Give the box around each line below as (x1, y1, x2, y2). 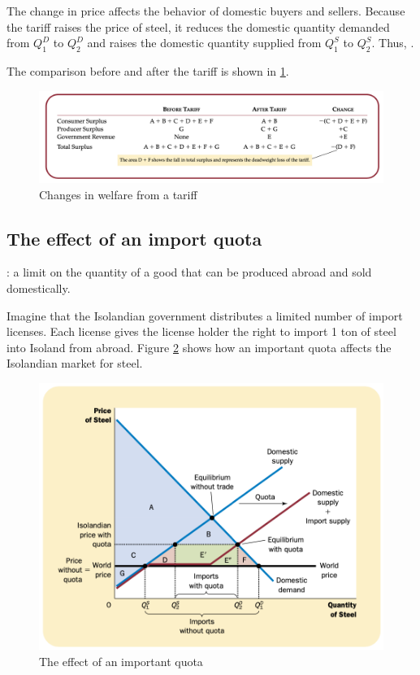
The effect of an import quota (6, 225, 262, 250)
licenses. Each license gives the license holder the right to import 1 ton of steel (6, 323, 396, 340)
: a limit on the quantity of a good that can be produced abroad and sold (6, 263, 372, 281)
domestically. (6, 280, 71, 297)
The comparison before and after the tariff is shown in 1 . (6, 62, 289, 79)
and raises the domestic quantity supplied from (87, 34, 322, 51)
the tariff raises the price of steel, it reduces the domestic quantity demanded (6, 18, 390, 35)
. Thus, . (371, 34, 414, 51)
